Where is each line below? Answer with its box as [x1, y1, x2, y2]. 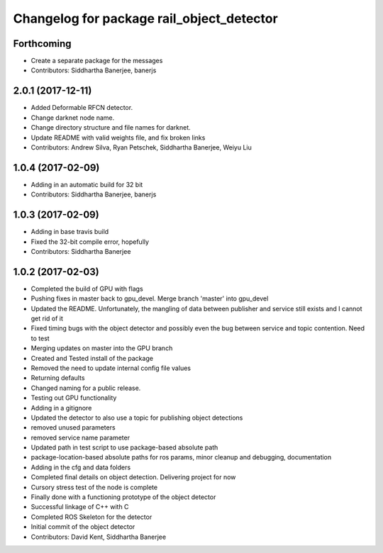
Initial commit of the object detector [30, 523, 135, 531]
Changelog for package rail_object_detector [13, 11, 278, 26]
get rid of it [30, 314, 64, 323]
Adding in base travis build [30, 228, 109, 236]
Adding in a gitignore [30, 403, 92, 412]
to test [30, 334, 50, 342]
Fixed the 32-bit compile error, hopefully [30, 238, 149, 246]
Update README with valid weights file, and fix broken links [30, 133, 206, 142]
